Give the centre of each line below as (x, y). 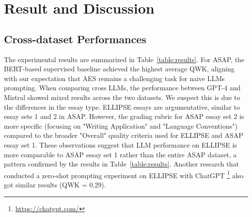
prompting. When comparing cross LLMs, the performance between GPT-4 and (122, 88)
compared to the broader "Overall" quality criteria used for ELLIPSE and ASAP (124, 135)
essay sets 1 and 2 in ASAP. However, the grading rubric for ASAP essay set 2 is (124, 116)
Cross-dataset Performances (75, 39)
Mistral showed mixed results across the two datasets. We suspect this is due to (122, 97)
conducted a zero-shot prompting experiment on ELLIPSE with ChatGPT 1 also (124, 174)
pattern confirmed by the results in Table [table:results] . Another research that (121, 164)
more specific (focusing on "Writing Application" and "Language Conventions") (121, 125)
